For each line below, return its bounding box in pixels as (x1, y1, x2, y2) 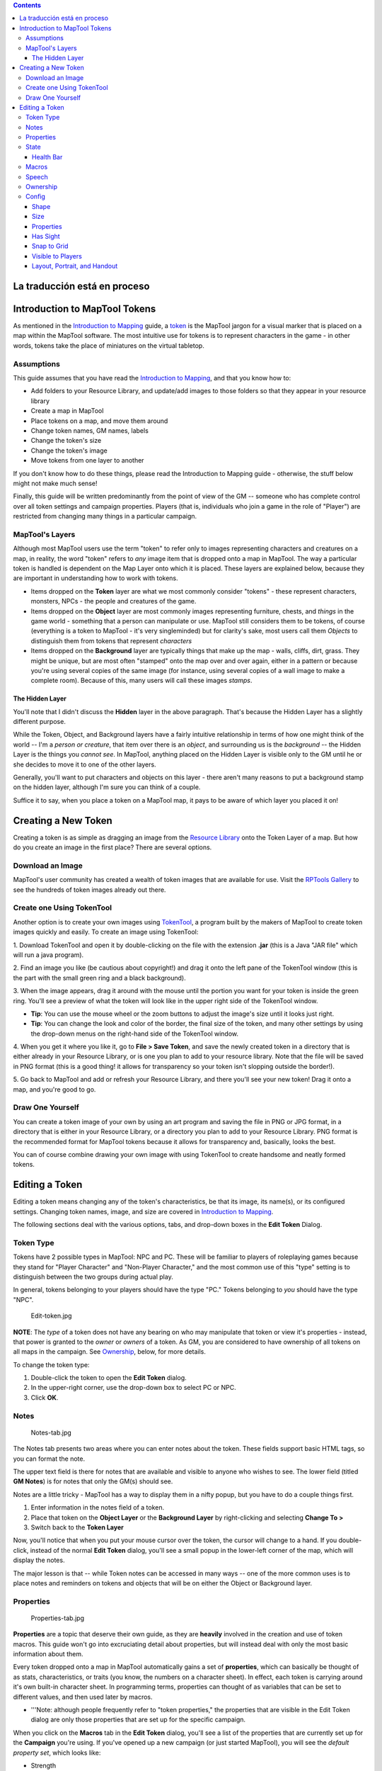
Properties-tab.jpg (30, 1614, 85, 1622)
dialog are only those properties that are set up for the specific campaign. (30, 1715, 246, 1724)
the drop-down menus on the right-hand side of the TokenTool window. (30, 1029, 239, 1038)
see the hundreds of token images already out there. (13, 885, 166, 894)
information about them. (13, 1650, 83, 1658)
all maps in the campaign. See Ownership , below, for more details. (13, 1347, 207, 1356)
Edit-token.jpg (30, 1311, 72, 1320)
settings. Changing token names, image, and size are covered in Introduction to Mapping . (13, 1207, 274, 1216)
